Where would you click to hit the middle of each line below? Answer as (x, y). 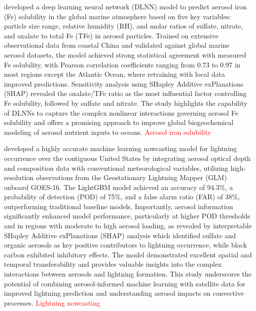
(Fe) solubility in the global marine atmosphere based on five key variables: (118, 16)
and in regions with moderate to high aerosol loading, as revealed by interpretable (128, 226)
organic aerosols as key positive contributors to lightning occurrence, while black (126, 245)
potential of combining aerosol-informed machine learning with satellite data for (125, 283)
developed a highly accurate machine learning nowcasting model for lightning (121, 148)
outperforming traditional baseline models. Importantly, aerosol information (119, 206)
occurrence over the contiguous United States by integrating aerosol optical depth (128, 158)
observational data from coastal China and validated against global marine (117, 45)
